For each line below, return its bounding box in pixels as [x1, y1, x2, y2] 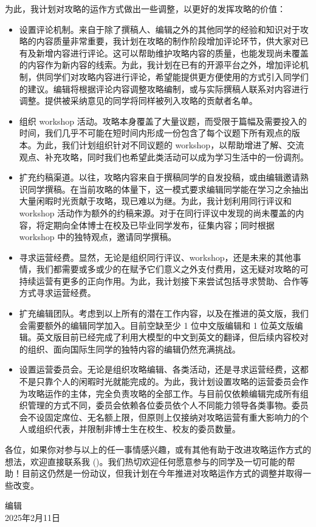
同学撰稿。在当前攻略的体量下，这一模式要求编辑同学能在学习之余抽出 [27, 182, 309, 195]
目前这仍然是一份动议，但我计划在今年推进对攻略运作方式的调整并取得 [21, 467, 303, 480]
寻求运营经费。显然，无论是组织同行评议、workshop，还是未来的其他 [19, 250, 293, 263]
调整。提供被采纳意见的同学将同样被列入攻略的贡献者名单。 [19, 94, 258, 107]
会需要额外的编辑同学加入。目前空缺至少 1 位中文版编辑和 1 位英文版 [19, 319, 295, 331]
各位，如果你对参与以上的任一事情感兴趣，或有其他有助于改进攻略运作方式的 [5, 443, 311, 455]
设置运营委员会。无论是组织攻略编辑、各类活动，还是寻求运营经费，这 [19, 363, 300, 376]
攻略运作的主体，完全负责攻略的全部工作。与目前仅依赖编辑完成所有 [27, 387, 300, 399]
